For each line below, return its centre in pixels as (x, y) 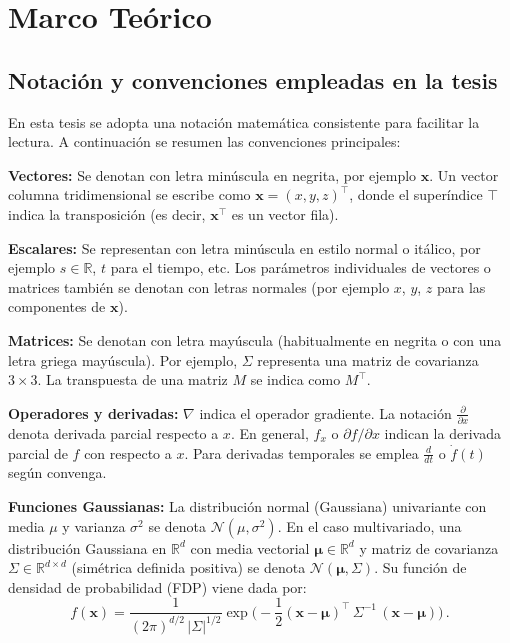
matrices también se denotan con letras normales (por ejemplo (199, 286)
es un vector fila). (285, 213)
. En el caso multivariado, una (369, 525)
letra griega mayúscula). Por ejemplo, (123, 359)
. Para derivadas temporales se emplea (301, 452)
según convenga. (57, 472)
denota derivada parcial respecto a (113, 433)
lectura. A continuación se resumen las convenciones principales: (204, 141)
